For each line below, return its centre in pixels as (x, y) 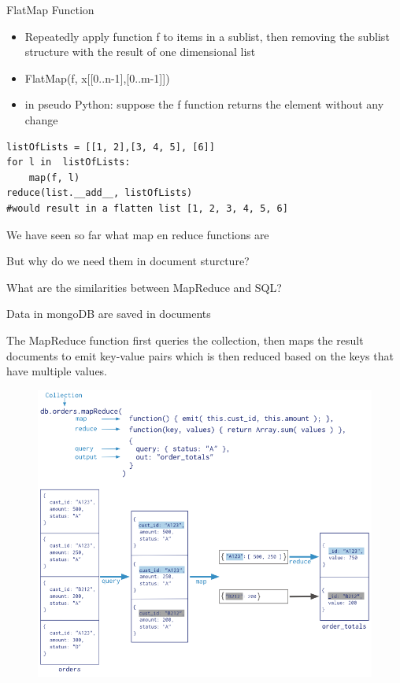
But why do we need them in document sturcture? (128, 261)
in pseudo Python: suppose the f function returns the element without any (204, 104)
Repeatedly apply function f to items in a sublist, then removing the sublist (207, 36)
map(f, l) (54, 177)
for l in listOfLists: (69, 162)
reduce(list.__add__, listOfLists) (100, 193)
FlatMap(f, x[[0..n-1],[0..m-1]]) (97, 78)
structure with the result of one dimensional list (140, 52)
